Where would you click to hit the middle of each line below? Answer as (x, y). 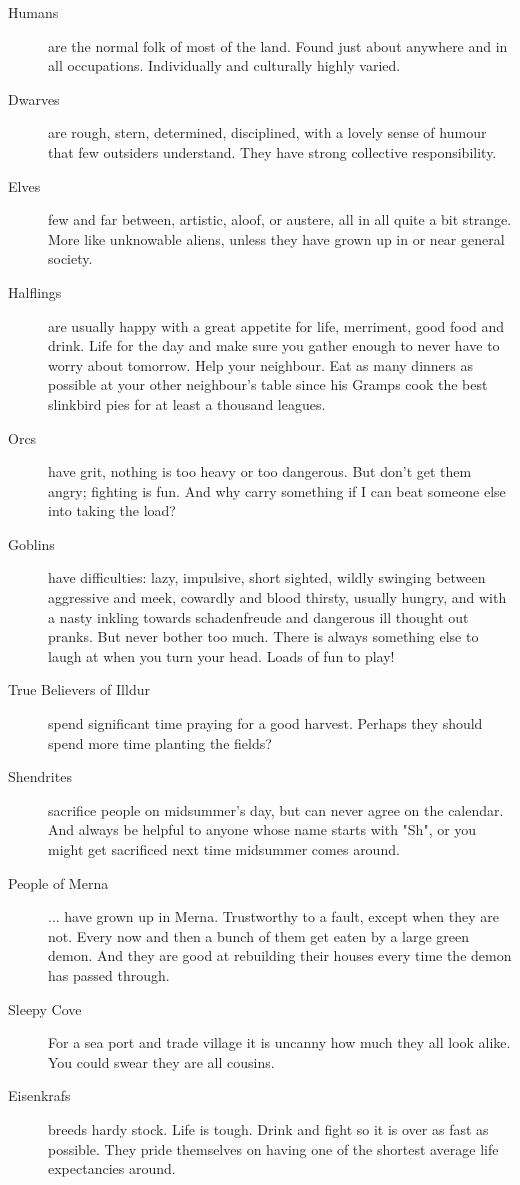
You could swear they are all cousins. (161, 1061)
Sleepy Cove (45, 1008)
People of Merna (58, 882)
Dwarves (34, 98)
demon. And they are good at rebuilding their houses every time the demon (280, 955)
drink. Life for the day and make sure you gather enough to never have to (274, 345)
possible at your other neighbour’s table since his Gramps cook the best (268, 384)
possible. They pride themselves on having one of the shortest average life (273, 1148)
